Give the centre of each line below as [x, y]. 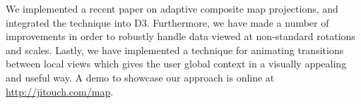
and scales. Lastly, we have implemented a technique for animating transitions [175, 50]
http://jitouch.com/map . [60, 91]
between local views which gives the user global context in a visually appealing [176, 64]
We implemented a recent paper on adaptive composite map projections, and [172, 8]
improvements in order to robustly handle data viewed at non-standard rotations [180, 36]
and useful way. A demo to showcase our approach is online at [140, 77]
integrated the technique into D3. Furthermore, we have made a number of [167, 22]
